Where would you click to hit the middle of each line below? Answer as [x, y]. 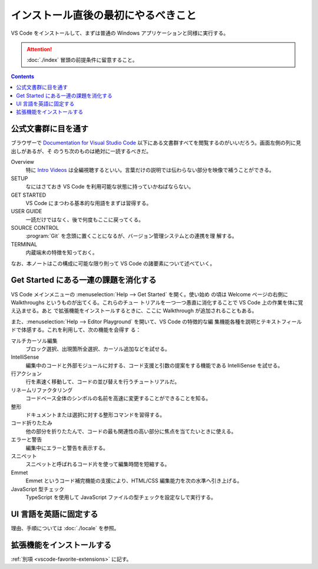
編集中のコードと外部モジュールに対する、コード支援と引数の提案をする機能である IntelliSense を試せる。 [154, 365]
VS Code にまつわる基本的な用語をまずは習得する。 [89, 203]
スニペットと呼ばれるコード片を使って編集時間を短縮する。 [98, 464]
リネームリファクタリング [42, 390]
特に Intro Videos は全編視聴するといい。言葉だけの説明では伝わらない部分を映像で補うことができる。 [150, 170]
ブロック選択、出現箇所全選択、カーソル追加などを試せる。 [98, 349]
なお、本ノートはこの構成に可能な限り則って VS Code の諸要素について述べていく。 [113, 263]
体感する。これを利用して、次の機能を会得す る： [81, 330]
